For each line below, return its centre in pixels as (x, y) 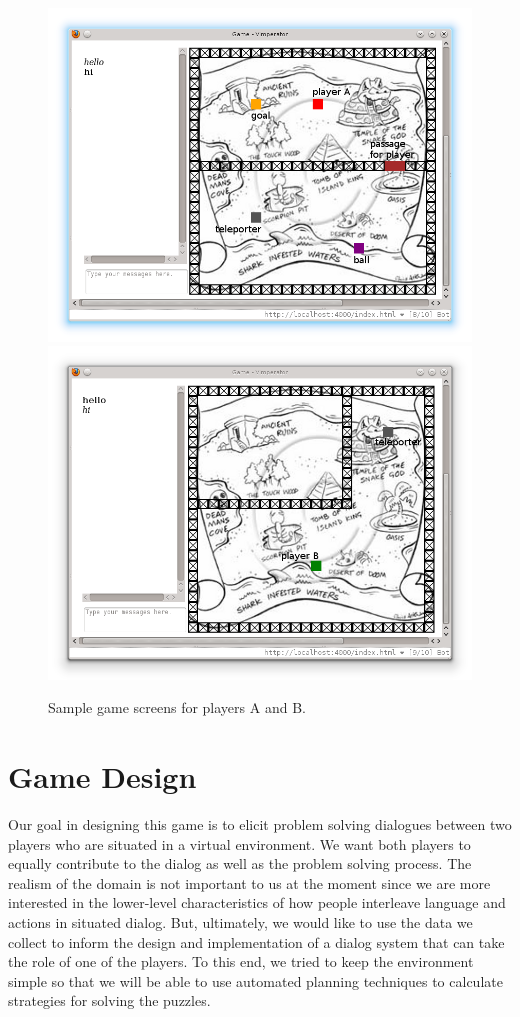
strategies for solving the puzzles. (109, 1000)
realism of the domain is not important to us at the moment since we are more (249, 882)
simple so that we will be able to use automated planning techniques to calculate (255, 980)
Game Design (102, 776)
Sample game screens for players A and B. (177, 707)
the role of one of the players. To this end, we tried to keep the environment (241, 961)
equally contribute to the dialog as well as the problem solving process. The (240, 863)
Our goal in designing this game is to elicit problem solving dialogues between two (260, 823)
